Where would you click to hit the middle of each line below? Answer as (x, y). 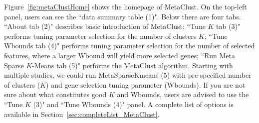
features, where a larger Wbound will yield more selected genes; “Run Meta (120, 55)
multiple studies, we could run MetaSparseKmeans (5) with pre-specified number (128, 75)
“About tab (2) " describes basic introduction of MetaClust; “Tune (105, 26)
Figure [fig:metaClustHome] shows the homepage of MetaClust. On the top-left (126, 6)
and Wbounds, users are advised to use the (183, 94)
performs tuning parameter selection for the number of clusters (100, 36)
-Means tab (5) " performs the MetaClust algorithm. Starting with (132, 65)
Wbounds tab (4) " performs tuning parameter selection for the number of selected (129, 46)
